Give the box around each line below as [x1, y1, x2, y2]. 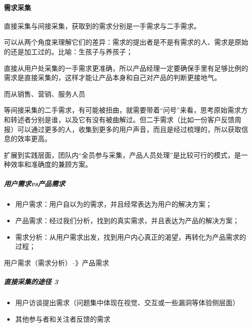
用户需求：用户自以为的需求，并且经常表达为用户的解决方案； [15, 199, 212, 209]
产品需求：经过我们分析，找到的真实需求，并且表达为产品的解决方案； [15, 215, 239, 226]
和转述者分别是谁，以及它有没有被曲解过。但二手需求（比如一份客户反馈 [4, 114, 235, 124]
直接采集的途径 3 [4, 277, 59, 287]
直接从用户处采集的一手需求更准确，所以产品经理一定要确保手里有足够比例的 [4, 63, 248, 73]
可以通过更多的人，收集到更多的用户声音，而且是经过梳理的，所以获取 [17, 124, 241, 134]
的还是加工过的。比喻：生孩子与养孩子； [4, 46, 133, 56]
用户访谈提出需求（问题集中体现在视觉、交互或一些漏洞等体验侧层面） [15, 297, 239, 308]
